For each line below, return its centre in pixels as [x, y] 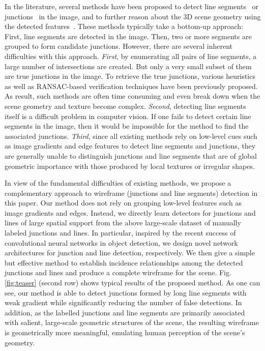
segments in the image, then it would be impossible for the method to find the [127, 126]
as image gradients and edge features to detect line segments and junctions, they [130, 146]
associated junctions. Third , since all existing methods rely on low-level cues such [131, 136]
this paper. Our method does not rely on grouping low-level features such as [123, 203]
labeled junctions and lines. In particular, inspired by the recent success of [120, 233]
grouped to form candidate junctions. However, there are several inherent [119, 46]
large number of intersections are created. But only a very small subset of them [128, 66]
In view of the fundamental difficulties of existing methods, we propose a [118, 183]
